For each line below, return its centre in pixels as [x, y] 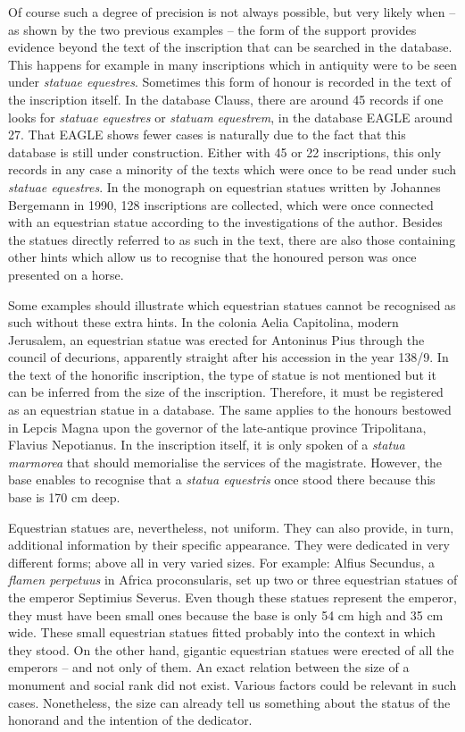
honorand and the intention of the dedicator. [130, 720]
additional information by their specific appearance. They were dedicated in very [229, 545]
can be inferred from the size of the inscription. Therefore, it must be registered [226, 392]
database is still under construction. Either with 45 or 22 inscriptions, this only [225, 151]
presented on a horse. [66, 274]
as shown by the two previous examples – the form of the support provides [212, 29]
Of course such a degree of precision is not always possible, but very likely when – [232, 12]
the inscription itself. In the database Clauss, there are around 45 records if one [226, 99]
